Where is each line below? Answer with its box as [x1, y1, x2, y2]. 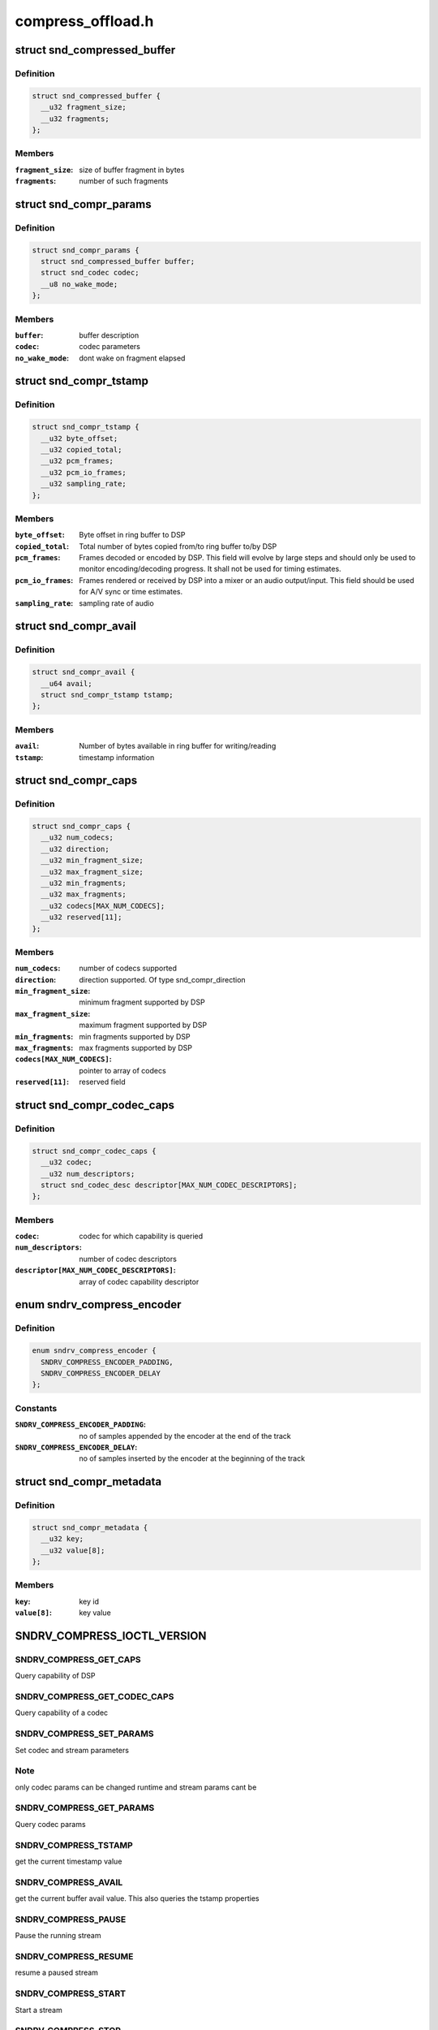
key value [79, 1608, 111, 1618]
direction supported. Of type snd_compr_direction [79, 974, 247, 984]
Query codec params [15, 1819, 86, 1829]
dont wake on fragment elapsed [79, 353, 186, 363]
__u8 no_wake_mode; [41, 279, 118, 288]
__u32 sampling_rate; [41, 479, 127, 489]
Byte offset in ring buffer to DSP [79, 530, 186, 540]
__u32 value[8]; [41, 1545, 105, 1555]
